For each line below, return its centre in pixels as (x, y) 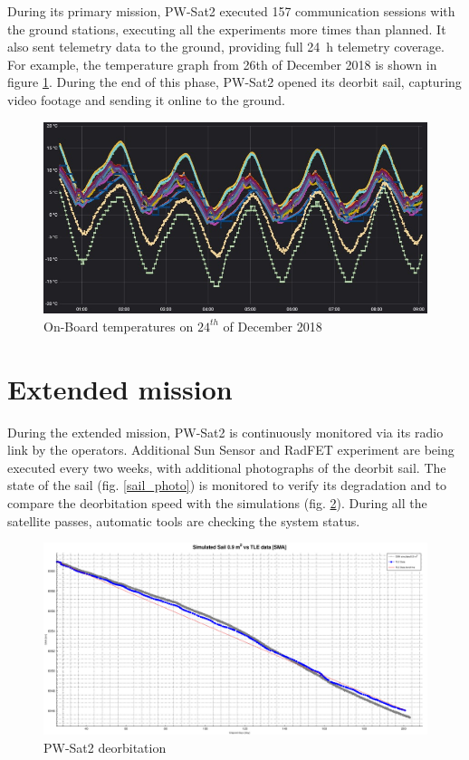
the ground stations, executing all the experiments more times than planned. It (227, 29)
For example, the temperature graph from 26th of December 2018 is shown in (222, 64)
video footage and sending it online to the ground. (146, 99)
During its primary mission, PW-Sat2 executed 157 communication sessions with (231, 11)
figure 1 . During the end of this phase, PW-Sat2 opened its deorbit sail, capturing (234, 82)
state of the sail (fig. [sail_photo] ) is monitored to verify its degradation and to (227, 485)
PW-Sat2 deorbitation (105, 747)
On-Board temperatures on (119, 326)
